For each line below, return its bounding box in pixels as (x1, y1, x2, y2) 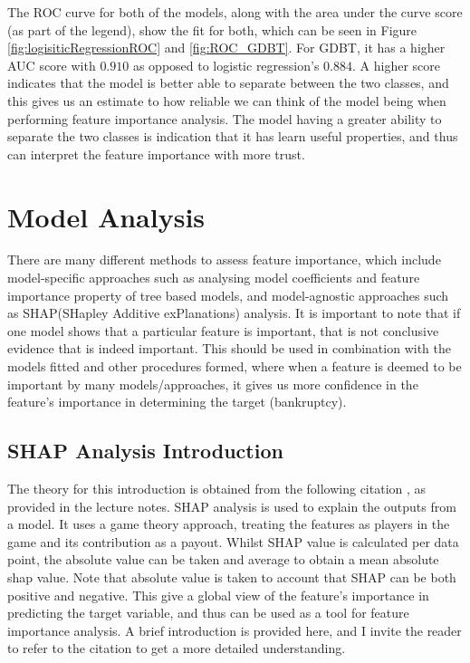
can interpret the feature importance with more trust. (7, 144, 305, 163)
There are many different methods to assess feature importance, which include (7, 250, 441, 269)
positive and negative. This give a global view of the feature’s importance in (7, 585, 429, 604)
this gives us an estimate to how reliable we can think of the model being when (7, 91, 446, 110)
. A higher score (351, 55, 440, 74)
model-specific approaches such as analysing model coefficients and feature (7, 268, 420, 287)
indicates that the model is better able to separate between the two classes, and (7, 73, 449, 92)
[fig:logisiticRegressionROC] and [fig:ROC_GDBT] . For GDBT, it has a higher (7, 38, 446, 57)
